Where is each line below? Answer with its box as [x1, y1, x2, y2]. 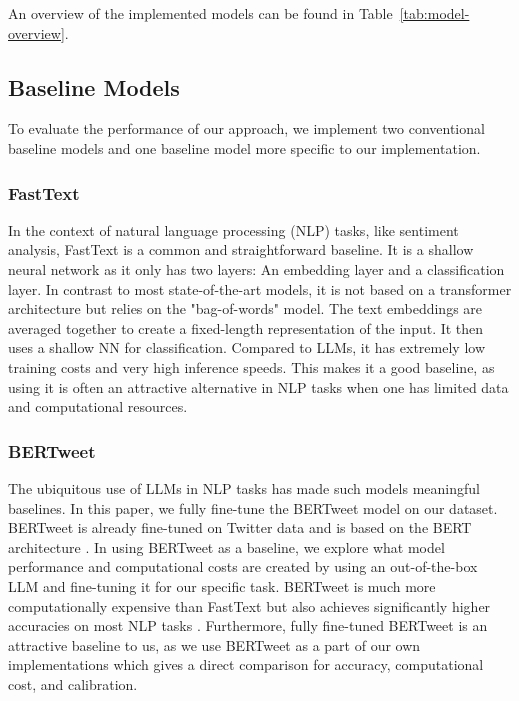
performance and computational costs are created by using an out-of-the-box [8, 556, 478, 577]
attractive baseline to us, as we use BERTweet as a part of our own [8, 634, 421, 655]
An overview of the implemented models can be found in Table [8, 3, 393, 23]
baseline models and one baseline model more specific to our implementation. [8, 137, 481, 158]
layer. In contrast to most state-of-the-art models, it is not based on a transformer [8, 278, 512, 299]
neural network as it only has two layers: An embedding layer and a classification [8, 258, 505, 279]
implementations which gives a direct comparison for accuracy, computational [8, 654, 484, 675]
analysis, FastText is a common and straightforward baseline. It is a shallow [8, 239, 474, 260]
